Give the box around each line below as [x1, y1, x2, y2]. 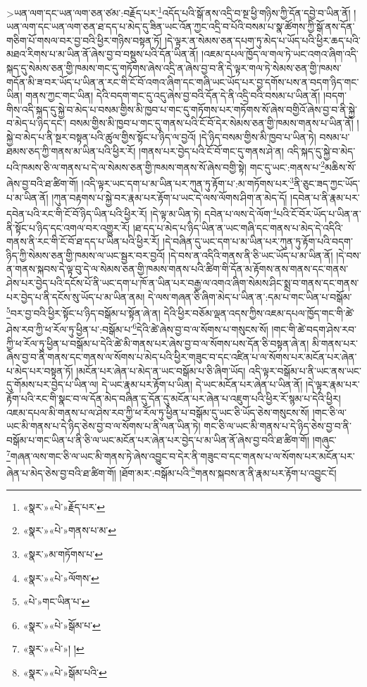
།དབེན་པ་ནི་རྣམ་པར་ [290, 190, 360, 204]
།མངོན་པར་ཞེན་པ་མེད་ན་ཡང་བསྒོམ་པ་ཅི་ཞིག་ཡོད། [76, 363, 246, 378]
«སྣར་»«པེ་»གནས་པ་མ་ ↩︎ [23, 523, 116, 538]
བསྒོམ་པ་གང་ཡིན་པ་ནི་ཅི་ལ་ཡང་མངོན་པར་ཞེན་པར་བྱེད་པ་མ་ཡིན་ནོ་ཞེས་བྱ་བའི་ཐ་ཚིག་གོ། [6, 432, 310, 447]
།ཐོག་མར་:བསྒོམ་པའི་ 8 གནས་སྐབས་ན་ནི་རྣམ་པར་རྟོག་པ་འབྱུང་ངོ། [119, 463, 337, 480]
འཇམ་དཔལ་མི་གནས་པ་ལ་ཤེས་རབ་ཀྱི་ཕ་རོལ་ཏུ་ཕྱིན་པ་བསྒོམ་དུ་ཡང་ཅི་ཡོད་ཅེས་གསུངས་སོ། [6, 404, 309, 419]
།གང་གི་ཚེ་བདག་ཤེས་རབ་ [271, 322, 356, 336]
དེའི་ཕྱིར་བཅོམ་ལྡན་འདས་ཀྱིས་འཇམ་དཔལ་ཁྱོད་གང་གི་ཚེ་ [163, 305, 355, 320]
